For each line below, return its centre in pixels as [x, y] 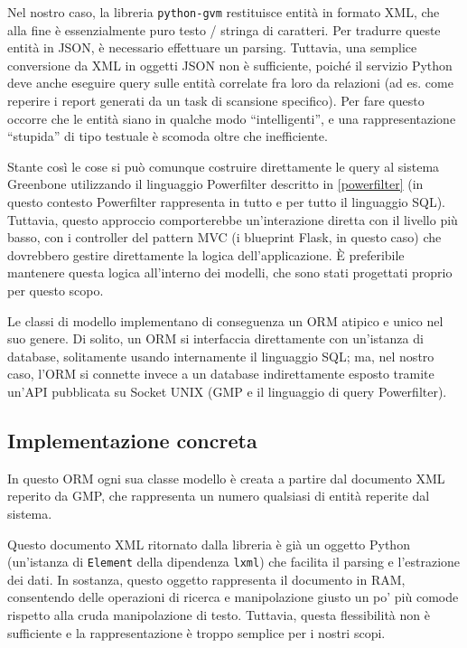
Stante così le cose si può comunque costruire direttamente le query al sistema [224, 166]
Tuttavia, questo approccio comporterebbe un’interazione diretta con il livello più [233, 219]
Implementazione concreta [132, 440]
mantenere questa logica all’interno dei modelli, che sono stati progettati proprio [230, 272]
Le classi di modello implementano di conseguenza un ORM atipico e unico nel [225, 320]
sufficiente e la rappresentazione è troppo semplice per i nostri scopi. [196, 632]
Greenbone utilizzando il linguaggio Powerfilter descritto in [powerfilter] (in [215, 184]
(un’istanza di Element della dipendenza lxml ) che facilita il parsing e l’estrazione [234, 562]
